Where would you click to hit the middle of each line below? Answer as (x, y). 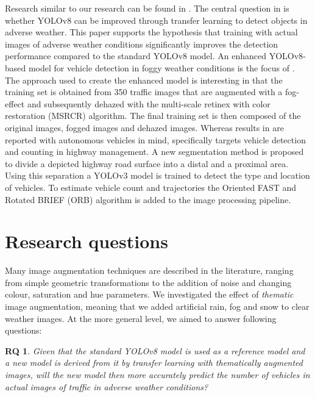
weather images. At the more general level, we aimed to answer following (141, 318)
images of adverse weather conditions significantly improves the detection (142, 44)
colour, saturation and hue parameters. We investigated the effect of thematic (149, 294)
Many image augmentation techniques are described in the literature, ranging (149, 270)
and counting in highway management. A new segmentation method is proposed (154, 152)
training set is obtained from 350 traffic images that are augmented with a (144, 92)
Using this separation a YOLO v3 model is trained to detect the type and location (157, 175)
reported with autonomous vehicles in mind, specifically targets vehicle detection (155, 139)
